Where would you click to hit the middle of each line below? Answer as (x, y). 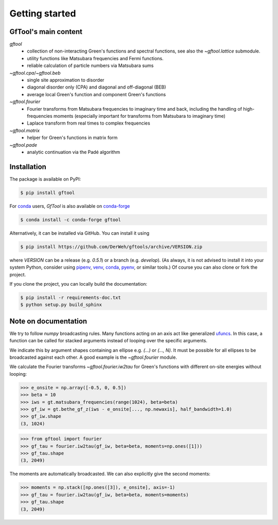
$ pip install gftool (48, 192)
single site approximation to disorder (66, 80)
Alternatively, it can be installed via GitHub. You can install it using (79, 233)
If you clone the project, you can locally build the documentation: (79, 284)
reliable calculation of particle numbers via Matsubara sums (90, 66)
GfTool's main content (46, 32)
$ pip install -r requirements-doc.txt (71, 297)
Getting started (43, 13)
